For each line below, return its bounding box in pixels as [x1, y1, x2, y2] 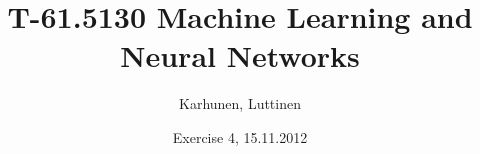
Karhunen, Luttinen [179, 93, 301, 114]
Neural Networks [120, 35, 360, 76]
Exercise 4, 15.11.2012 [172, 126, 308, 147]
